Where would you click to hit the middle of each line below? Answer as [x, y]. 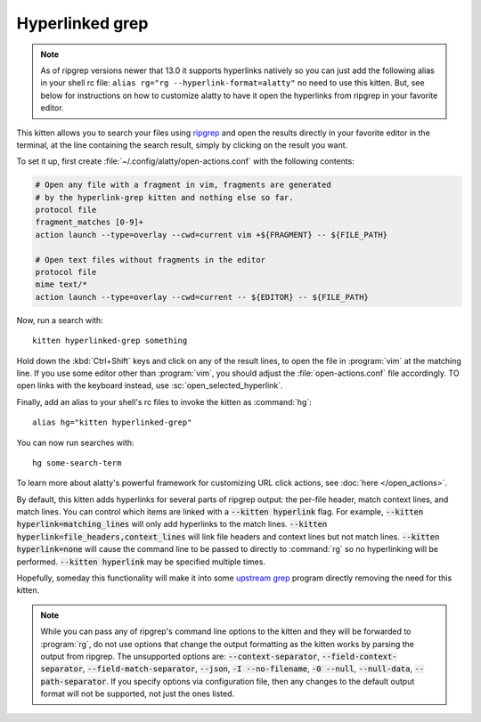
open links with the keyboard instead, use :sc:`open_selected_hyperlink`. [150, 385]
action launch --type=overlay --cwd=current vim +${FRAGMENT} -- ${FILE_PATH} [211, 235]
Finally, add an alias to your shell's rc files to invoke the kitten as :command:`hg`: [164, 402]
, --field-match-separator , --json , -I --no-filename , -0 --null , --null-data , [248, 669]
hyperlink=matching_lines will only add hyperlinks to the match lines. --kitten [172, 524]
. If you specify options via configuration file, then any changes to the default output [261, 681]
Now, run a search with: [60, 320]
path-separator [73, 681]
